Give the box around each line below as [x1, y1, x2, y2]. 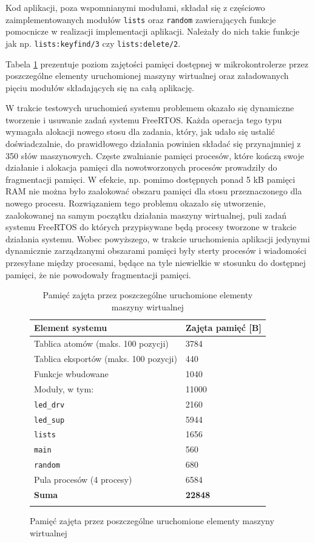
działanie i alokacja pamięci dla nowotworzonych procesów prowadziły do [5, 161, 277, 174]
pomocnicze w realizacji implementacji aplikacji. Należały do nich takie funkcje [5, 25, 300, 38]
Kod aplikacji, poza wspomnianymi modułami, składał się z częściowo [5, 1, 265, 13]
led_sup [34, 415, 65, 425]
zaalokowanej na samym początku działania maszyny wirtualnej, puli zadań [5, 208, 287, 221]
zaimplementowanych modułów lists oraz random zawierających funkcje [5, 13, 276, 26]
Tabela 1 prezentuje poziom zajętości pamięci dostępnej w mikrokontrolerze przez [5, 57, 308, 70]
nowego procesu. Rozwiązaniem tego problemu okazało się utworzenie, [5, 197, 266, 210]
